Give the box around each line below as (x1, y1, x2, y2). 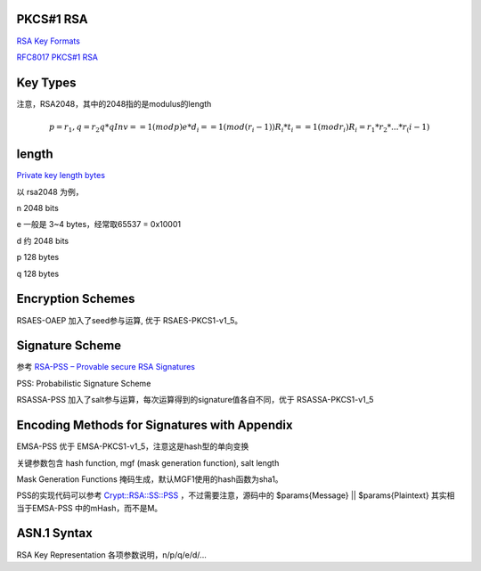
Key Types (16, 75, 77, 90)
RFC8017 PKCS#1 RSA (16, 52, 98, 62)
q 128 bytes (16, 268, 60, 279)
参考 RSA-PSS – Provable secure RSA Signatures (16, 362, 196, 372)
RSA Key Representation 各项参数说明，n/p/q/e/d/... (16, 549, 207, 560)
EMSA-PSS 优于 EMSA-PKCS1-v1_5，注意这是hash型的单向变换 (16, 441, 249, 452)
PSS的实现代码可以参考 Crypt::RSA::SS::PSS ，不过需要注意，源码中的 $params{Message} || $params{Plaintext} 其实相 (16, 490, 455, 501)
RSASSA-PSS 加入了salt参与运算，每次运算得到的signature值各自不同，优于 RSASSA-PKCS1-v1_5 (16, 395, 374, 405)
